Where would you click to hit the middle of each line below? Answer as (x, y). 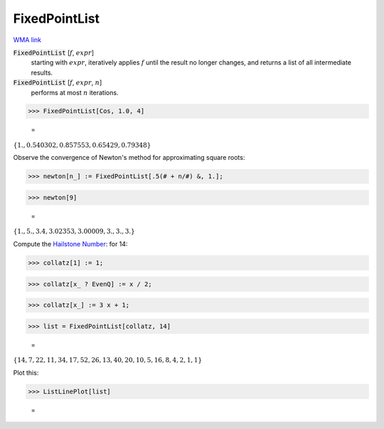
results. (42, 72)
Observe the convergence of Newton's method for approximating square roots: (129, 158)
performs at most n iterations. (75, 92)
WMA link (27, 40)
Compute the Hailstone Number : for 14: (70, 244)
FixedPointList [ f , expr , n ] (58, 82)
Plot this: (26, 372)
